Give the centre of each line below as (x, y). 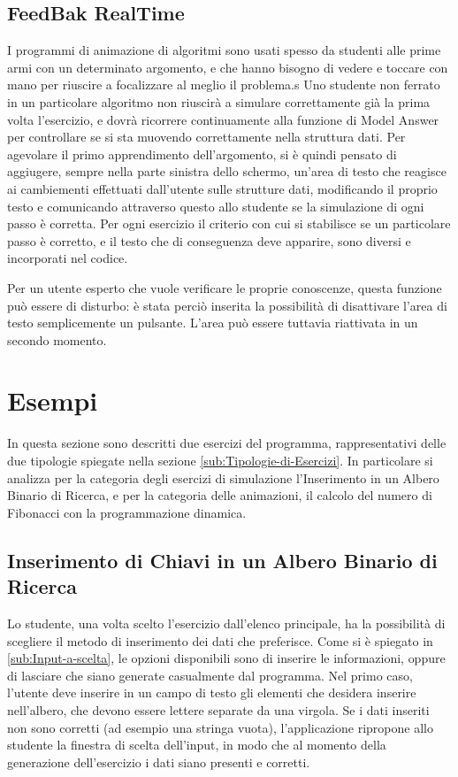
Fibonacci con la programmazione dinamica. (127, 512)
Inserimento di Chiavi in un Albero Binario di (222, 560)
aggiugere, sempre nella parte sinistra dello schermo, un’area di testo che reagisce (227, 171)
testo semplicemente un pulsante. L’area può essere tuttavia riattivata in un (213, 323)
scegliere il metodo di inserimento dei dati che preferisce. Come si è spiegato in (220, 640)
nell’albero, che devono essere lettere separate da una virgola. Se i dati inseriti (218, 709)
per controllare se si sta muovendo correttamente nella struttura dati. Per (206, 137)
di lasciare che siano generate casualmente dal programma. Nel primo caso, (210, 675)
